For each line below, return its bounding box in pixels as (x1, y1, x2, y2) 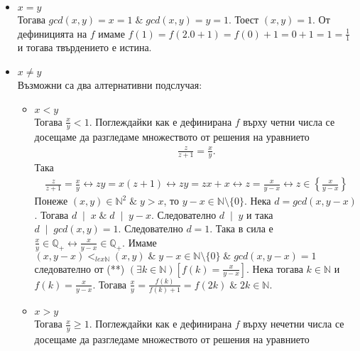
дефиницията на (17, 26, 87, 40)
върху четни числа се (243, 114, 335, 129)
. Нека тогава (246, 261, 303, 276)
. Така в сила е (209, 221, 273, 236)
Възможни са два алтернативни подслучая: (17, 77, 202, 92)
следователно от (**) (34, 261, 125, 276)
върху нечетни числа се (243, 316, 344, 331)
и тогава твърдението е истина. (17, 40, 152, 55)
